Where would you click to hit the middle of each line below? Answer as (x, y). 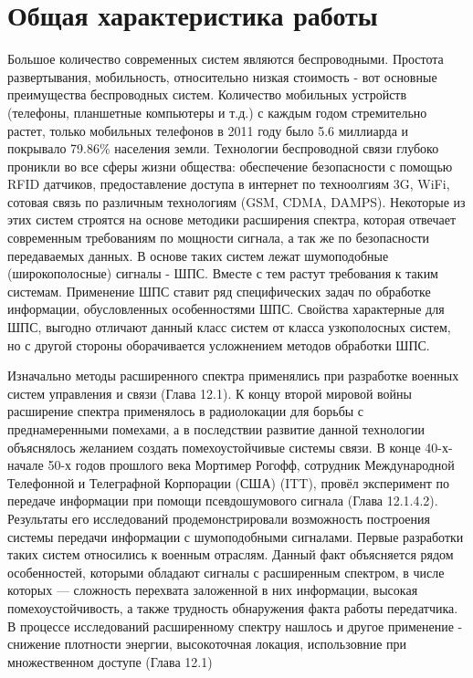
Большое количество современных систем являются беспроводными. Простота (226, 59)
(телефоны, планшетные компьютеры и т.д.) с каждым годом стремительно (217, 112)
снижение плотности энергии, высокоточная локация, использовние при (207, 644)
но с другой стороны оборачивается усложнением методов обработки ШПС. (219, 344)
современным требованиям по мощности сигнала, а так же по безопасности (219, 238)
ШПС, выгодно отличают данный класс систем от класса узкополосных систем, (229, 327)
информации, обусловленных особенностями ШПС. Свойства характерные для (226, 309)
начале (26, 465)
